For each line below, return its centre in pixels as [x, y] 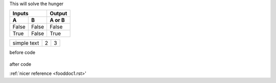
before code [22, 52]
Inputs [20, 14]
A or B [57, 20]
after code [20, 64]
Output [59, 14]
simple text [26, 43]
